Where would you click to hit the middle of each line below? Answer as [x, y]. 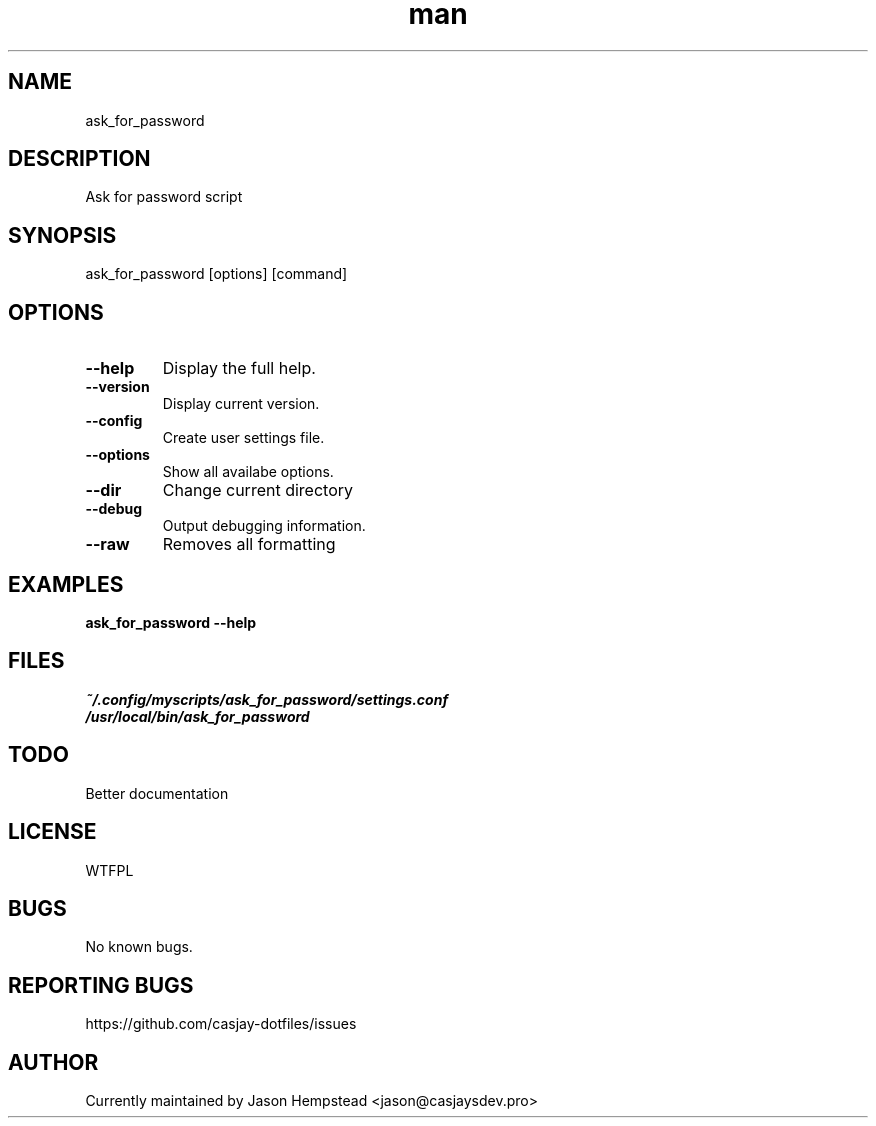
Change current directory [257, 490]
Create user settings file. [243, 438]
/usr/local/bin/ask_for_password [197, 716]
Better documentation [157, 793]
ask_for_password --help [171, 622]
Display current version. [241, 404]
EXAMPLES [66, 584]
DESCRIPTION [79, 159]
